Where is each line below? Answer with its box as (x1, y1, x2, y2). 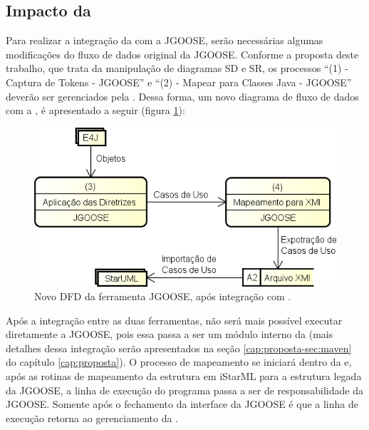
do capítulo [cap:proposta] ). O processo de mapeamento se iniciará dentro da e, (6, 354, 352, 369)
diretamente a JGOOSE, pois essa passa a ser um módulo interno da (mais (6, 327, 333, 342)
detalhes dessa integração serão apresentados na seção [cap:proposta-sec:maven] (6, 340, 352, 355)
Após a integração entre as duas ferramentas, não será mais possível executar (6, 312, 343, 327)
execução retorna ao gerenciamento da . (6, 410, 178, 425)
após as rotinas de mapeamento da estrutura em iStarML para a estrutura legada (6, 369, 362, 384)
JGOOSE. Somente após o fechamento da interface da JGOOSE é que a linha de (6, 396, 358, 411)
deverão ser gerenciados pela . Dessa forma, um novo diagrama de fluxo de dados (6, 88, 359, 103)
